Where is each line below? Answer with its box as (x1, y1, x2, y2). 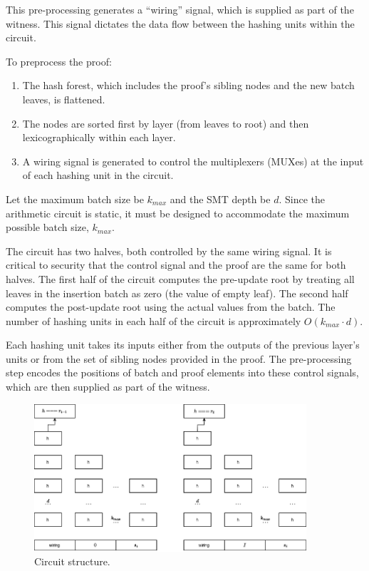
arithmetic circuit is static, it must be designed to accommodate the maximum (6, 205, 350, 220)
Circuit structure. (34, 554, 110, 569)
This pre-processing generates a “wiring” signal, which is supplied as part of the (6, 2, 354, 16)
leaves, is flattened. (22, 91, 105, 106)
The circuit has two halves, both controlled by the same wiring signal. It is (6, 243, 332, 258)
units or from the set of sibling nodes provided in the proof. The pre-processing (6, 351, 352, 366)
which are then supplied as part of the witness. (6, 379, 210, 394)
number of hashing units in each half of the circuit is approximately (6, 313, 301, 328)
